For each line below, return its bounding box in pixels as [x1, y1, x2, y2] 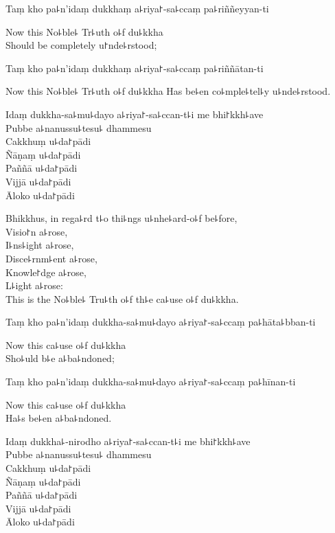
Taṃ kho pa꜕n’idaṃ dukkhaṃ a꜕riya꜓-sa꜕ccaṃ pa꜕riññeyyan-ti [5, 1, 269, 15]
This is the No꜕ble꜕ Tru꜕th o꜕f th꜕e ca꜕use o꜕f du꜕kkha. [5, 291, 239, 306]
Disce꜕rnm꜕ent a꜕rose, [5, 251, 97, 265]
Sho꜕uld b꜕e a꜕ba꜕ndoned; [5, 351, 115, 365]
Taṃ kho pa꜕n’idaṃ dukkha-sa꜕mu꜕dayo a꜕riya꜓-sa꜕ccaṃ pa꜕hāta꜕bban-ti [5, 315, 316, 329]
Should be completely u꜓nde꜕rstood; [5, 38, 157, 52]
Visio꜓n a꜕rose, [5, 224, 68, 238]
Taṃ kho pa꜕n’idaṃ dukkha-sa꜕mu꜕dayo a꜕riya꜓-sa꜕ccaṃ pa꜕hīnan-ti [5, 374, 296, 389]
